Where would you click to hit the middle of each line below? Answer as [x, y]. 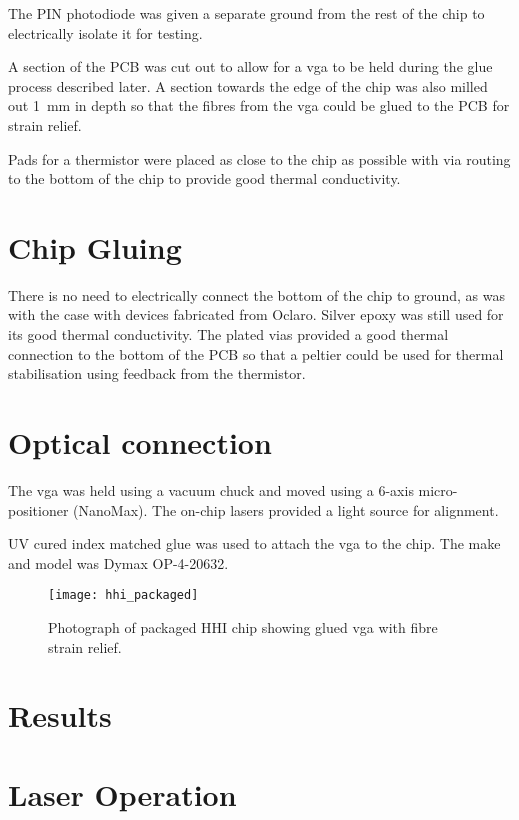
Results [60, 715]
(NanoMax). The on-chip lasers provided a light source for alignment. [286, 509]
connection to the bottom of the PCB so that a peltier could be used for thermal [256, 353]
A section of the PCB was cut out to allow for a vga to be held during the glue [250, 66]
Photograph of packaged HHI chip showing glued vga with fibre [243, 627]
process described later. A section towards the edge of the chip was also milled [248, 85]
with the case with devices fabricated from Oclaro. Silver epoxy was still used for [256, 314]
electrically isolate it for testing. [105, 32]
